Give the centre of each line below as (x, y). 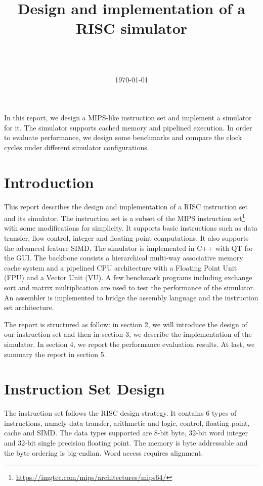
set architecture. (29, 307)
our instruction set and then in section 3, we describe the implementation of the (128, 334)
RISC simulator (131, 28)
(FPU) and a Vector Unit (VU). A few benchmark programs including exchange (128, 277)
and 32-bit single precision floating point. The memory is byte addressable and (126, 443)
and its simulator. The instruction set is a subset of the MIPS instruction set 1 (125, 217)
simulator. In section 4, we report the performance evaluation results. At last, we (129, 344)
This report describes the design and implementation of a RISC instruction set (126, 206)
